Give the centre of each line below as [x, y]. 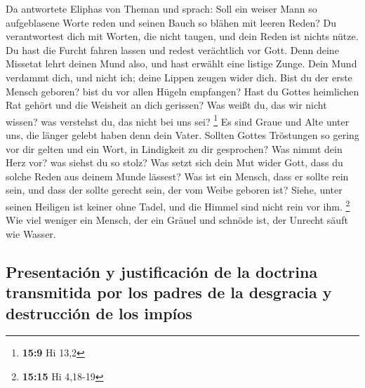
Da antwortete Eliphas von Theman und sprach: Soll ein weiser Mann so [161, 8]
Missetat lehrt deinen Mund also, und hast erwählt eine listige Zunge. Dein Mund [181, 63]
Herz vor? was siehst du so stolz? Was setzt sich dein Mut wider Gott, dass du [174, 162]
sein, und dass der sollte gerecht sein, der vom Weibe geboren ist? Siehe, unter [174, 190]
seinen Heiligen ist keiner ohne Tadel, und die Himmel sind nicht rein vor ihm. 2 [178, 205]
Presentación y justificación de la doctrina [162, 271]
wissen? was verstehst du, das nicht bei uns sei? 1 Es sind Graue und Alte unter [178, 120]
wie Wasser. [31, 233]
